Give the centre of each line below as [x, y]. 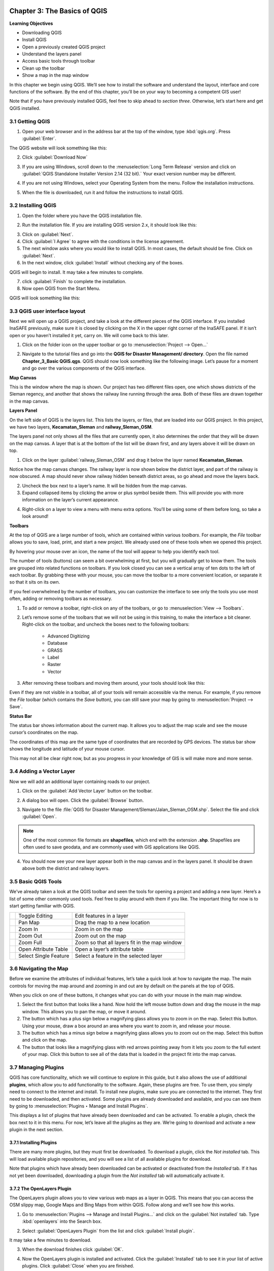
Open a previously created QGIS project [64, 47]
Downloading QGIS [42, 33]
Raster [54, 664]
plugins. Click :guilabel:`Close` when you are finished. [78, 1266]
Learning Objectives [31, 23]
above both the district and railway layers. [66, 868]
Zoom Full [30, 942]
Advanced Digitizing [68, 636]
